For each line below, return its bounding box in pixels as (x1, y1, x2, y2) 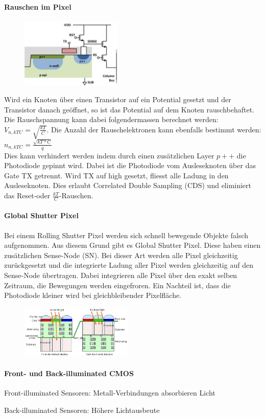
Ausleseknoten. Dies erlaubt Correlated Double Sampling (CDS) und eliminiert (4, 180, 252, 191)
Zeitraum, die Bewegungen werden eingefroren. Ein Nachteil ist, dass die (4, 280, 231, 290)
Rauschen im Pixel (4, 1, 71, 12)
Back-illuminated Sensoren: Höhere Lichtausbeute (4, 404, 160, 415)
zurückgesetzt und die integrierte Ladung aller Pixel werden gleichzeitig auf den (4, 260, 253, 270)
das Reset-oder (4, 190, 51, 201)
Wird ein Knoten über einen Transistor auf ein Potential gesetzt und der (4, 94, 231, 105)
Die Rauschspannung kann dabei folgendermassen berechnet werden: (4, 114, 219, 125)
